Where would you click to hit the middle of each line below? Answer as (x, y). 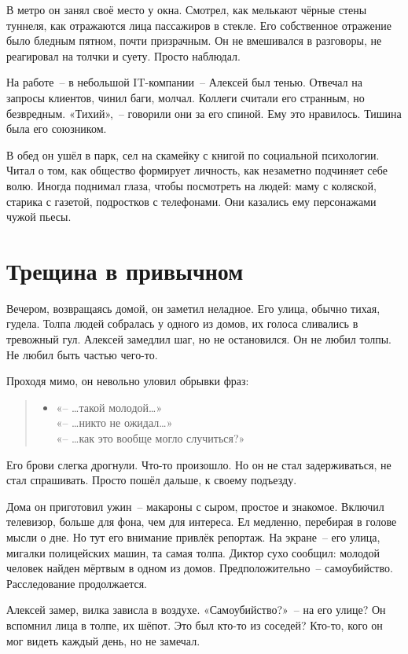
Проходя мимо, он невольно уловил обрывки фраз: (128, 381)
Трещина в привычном (125, 270)
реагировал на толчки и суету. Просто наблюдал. (123, 55)
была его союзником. (57, 129)
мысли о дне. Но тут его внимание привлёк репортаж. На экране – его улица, (193, 536)
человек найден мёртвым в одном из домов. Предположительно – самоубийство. (200, 568)
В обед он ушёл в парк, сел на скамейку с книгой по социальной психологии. (193, 154)
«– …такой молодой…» (109, 407)
